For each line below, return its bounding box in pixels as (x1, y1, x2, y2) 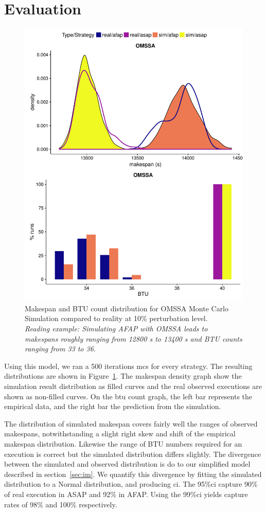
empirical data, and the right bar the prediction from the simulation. (4, 401, 221, 412)
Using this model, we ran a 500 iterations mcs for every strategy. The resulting (4, 360, 253, 371)
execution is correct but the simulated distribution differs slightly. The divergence (4, 448, 261, 459)
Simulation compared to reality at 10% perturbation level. (25, 313, 208, 324)
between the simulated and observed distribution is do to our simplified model (4, 458, 251, 469)
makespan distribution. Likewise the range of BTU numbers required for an (4, 438, 242, 449)
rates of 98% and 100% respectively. (4, 499, 117, 509)
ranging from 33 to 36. (25, 343, 96, 354)
